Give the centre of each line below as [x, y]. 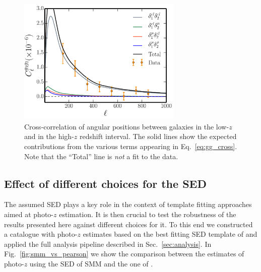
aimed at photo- [29, 214]
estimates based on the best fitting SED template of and [170, 234]
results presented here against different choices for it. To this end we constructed [128, 224]
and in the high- [49, 136]
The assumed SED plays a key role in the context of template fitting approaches [128, 204]
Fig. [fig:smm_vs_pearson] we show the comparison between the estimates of [124, 254]
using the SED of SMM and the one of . [91, 263]
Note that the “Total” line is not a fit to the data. [101, 156]
